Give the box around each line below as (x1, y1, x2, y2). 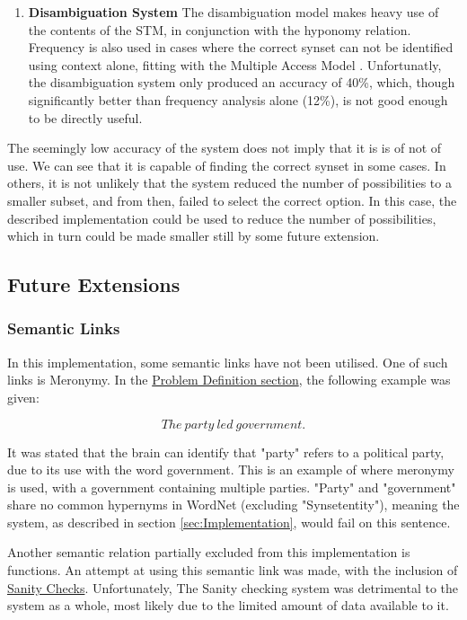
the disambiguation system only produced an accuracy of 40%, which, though (28, 73, 455, 92)
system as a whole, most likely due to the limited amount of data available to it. (7, 596, 449, 615)
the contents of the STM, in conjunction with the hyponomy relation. (28, 20, 411, 39)
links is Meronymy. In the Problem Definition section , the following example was (7, 370, 451, 389)
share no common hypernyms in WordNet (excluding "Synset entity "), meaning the (7, 495, 460, 514)
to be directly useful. (28, 108, 143, 127)
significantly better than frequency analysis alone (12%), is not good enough (28, 90, 448, 109)
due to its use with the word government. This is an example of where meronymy (7, 460, 454, 479)
